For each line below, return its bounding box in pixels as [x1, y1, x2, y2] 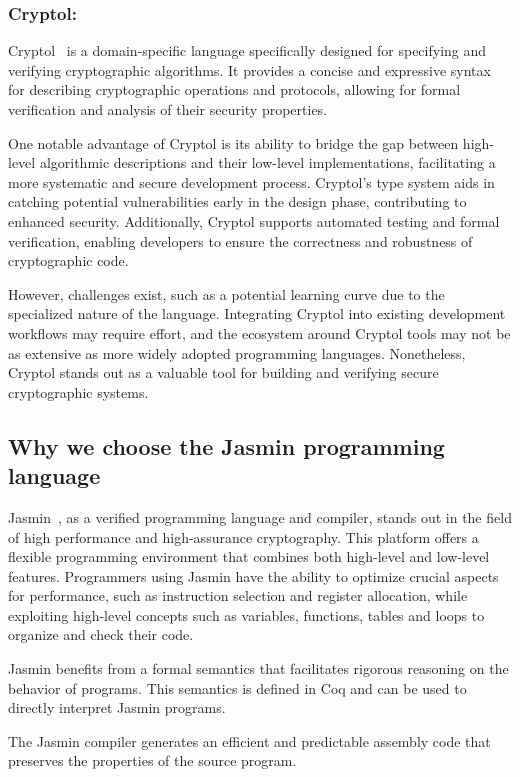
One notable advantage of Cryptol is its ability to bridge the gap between [8, 132, 459, 153]
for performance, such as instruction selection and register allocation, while [8, 585, 468, 606]
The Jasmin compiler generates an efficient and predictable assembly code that [8, 730, 491, 751]
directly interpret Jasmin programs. [8, 697, 226, 718]
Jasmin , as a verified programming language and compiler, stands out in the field [8, 506, 512, 527]
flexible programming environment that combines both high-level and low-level [8, 546, 490, 567]
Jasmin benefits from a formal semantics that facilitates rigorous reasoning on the [8, 658, 509, 679]
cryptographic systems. [8, 381, 149, 402]
